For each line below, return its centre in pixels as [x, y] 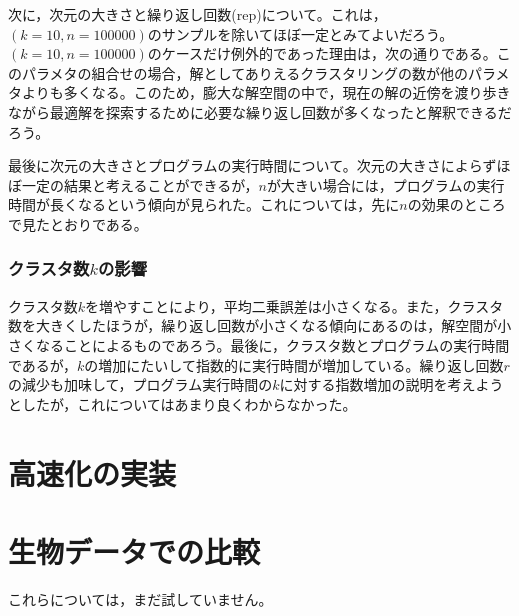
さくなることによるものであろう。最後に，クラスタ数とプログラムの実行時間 [259, 344]
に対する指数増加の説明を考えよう [391, 384]
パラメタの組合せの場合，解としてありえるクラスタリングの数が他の [245, 72]
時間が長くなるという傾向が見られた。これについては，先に [204, 204]
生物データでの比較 [134, 550]
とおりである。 [98, 223]
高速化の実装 [92, 472]
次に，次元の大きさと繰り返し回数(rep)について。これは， [197, 14]
